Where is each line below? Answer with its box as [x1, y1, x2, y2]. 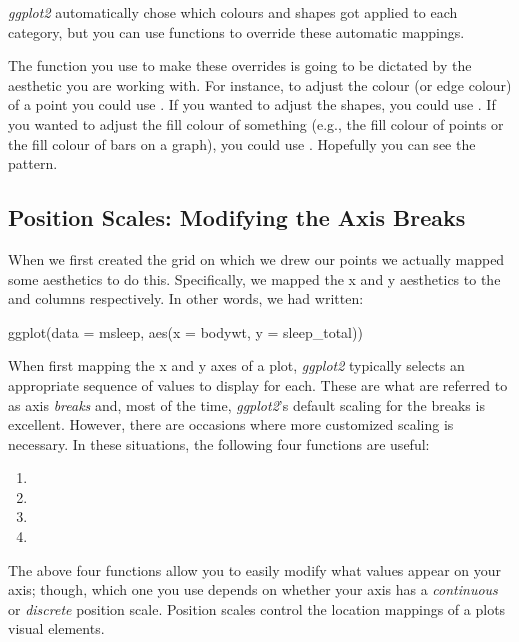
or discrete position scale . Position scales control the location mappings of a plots [8, 598, 506, 619]
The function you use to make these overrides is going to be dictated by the [8, 55, 472, 76]
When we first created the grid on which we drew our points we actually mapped [8, 248, 505, 269]
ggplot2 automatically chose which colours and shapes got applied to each [8, 2, 458, 22]
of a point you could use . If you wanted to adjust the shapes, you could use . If [8, 94, 496, 115]
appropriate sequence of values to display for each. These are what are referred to [8, 374, 508, 395]
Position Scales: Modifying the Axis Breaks [8, 202, 466, 233]
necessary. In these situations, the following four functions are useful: [8, 433, 430, 454]
